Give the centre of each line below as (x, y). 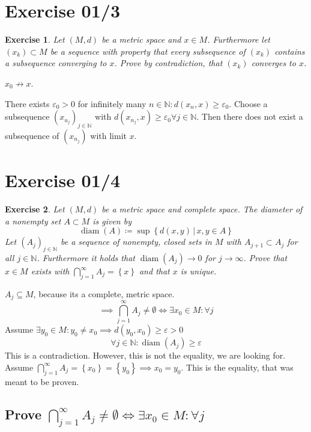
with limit (108, 135)
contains (290, 51)
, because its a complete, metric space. (104, 293)
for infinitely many (112, 103)
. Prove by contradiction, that (168, 63)
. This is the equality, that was (237, 367)
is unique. (198, 271)
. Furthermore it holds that (86, 258)
